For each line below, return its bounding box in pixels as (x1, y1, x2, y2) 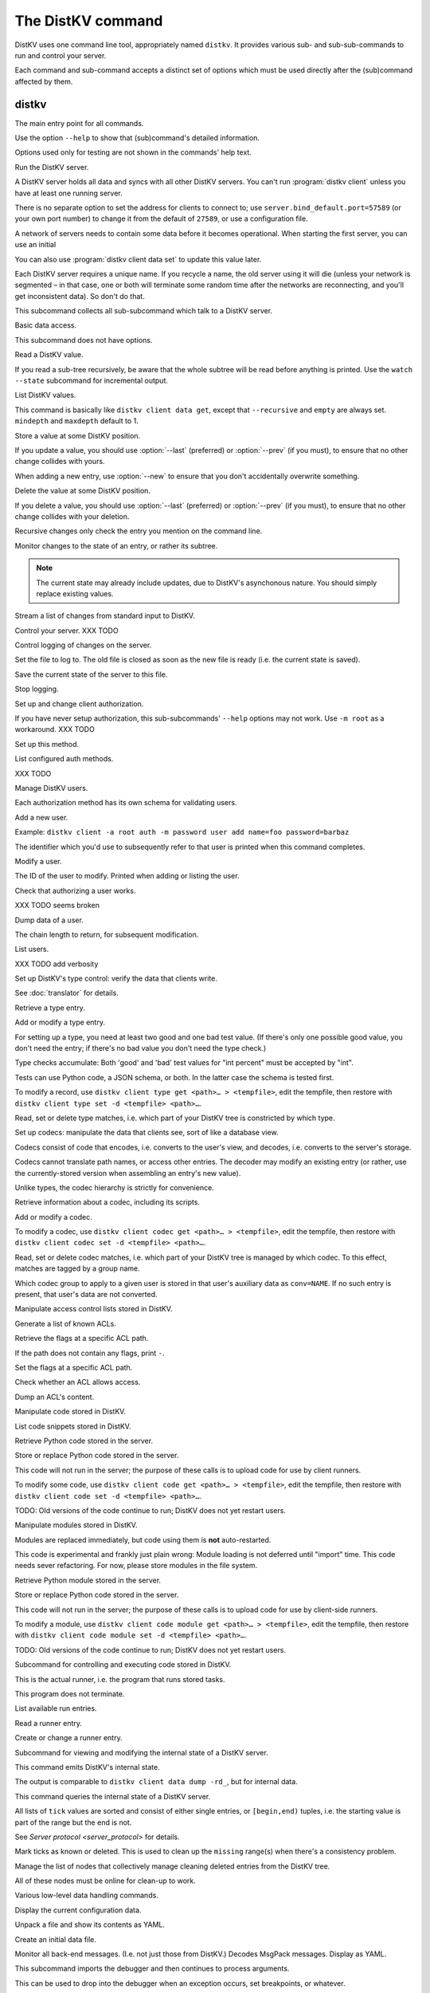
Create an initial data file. (14, 1934, 97, 1944)
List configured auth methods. (14, 754, 114, 764)
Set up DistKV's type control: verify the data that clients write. (14, 973, 218, 984)
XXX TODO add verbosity (14, 959, 99, 969)
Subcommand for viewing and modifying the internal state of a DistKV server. (14, 1747, 268, 1757)
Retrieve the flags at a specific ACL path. (14, 1334, 149, 1343)
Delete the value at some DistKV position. (14, 486, 151, 496)
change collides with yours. (14, 457, 105, 466)
